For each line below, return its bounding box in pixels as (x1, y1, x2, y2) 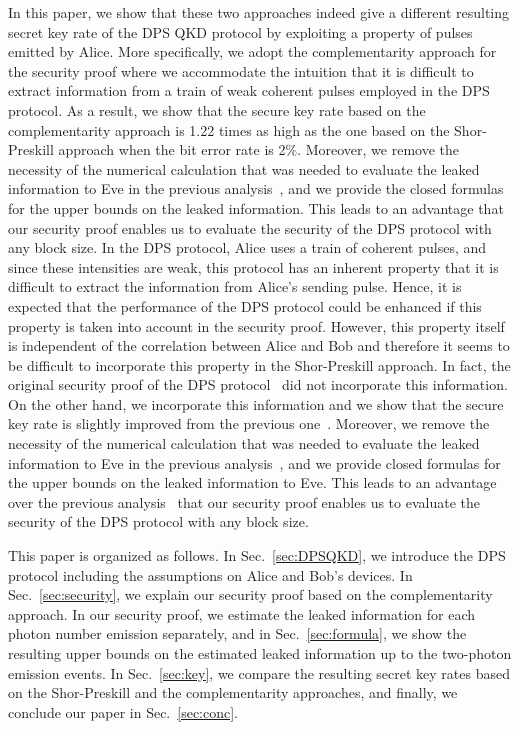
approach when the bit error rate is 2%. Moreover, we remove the (58, 139, 459, 160)
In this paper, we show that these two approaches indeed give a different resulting (8, 2, 510, 22)
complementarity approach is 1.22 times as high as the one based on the (8, 119, 450, 140)
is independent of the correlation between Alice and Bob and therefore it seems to (8, 335, 510, 356)
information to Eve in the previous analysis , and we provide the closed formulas (8, 178, 504, 199)
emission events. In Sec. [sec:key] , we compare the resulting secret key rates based (8, 662, 510, 683)
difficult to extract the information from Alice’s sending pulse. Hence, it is (8, 276, 462, 297)
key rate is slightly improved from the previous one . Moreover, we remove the (8, 413, 490, 434)
